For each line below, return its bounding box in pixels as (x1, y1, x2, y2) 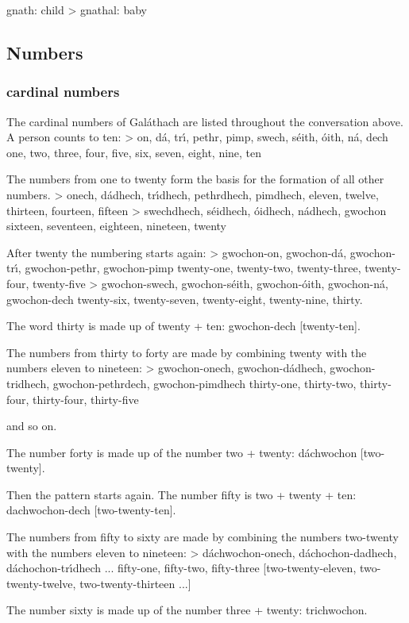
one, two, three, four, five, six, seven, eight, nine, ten (6, 144, 262, 160)
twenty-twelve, (6, 575, 76, 591)
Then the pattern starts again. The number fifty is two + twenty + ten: (6, 486, 357, 502)
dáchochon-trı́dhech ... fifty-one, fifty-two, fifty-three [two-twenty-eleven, (6, 560, 357, 576)
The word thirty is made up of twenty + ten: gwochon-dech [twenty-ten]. (6, 317, 361, 334)
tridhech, (6, 375, 50, 391)
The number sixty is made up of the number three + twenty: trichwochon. (6, 602, 368, 618)
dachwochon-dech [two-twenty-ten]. (6, 502, 176, 518)
